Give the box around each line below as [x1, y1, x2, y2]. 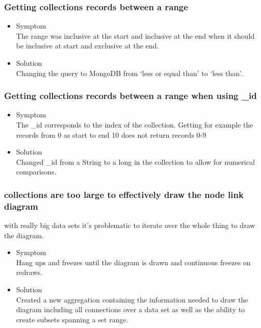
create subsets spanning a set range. [16, 314, 128, 324]
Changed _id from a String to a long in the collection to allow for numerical [16, 156, 255, 167]
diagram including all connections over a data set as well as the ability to [16, 304, 245, 315]
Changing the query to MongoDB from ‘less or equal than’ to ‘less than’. [16, 67, 243, 78]
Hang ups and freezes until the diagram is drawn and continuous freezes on [16, 257, 251, 267]
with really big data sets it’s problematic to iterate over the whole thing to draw [4, 220, 255, 231]
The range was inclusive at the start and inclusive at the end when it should [16, 30, 255, 41]
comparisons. [16, 166, 57, 177]
